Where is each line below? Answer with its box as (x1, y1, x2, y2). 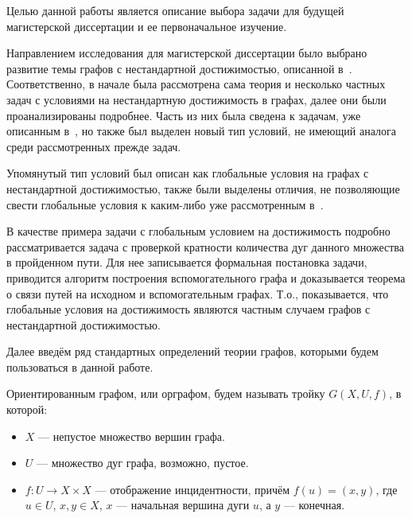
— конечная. (283, 497, 345, 513)
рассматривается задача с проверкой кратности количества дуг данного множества (6, 238, 404, 255)
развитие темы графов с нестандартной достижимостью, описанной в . (6, 60, 352, 76)
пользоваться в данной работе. (6, 358, 154, 375)
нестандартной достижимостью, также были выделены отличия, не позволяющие (6, 180, 400, 197)
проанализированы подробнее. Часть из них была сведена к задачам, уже (6, 107, 361, 123)
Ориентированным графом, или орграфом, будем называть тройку (6, 385, 325, 402)
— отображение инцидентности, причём (95, 481, 290, 497)
